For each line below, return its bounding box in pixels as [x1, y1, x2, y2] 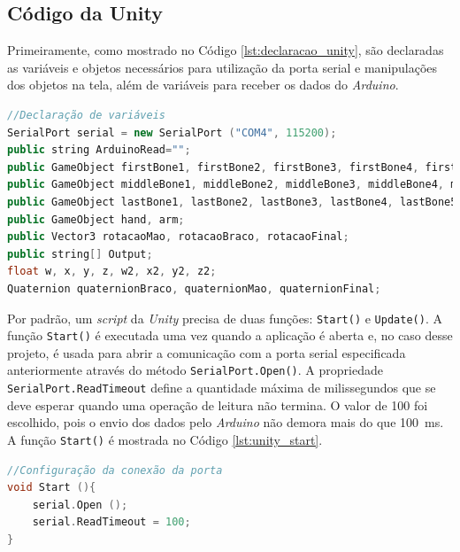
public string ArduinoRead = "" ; [7, 144, 191, 157]
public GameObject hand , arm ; [7, 213, 185, 226]
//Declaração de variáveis [7, 108, 165, 121]
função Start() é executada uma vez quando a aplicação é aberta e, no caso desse [7, 326, 453, 345]
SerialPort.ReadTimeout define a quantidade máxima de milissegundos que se [7, 378, 436, 397]
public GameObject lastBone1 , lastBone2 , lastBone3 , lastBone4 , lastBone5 [7, 195, 457, 208]
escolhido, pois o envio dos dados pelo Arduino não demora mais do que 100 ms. [7, 413, 444, 431]
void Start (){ [7, 481, 96, 494]
